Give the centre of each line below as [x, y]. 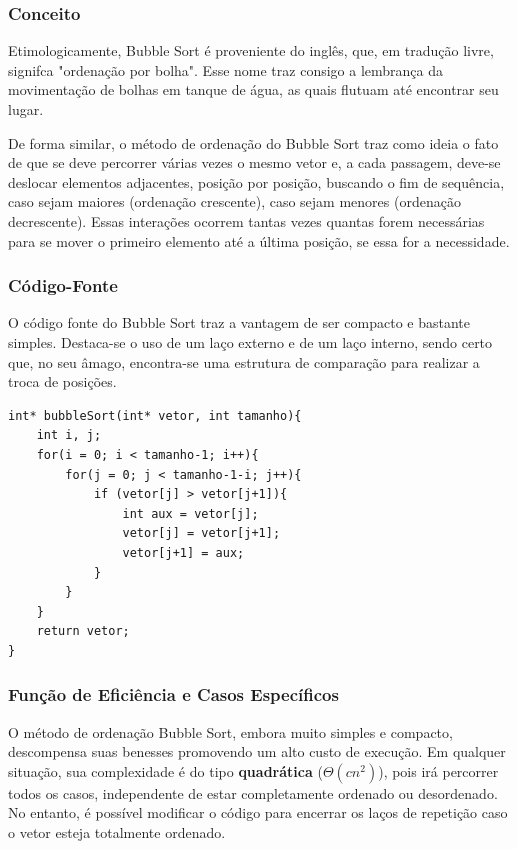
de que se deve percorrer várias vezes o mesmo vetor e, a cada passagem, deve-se [254, 162]
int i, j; [69, 435]
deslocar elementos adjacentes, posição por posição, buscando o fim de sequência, [256, 181]
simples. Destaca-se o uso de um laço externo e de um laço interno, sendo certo [250, 341]
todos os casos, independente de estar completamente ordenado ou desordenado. [253, 792]
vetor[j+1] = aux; [183, 552]
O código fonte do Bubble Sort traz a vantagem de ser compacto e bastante [239, 322]
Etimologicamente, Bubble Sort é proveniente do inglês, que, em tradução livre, [251, 50]
